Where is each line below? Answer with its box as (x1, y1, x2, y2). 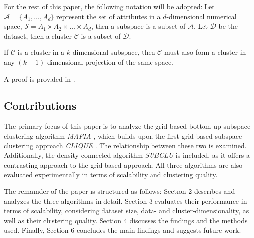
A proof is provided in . (4, 73, 75, 84)
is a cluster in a (17, 47, 65, 57)
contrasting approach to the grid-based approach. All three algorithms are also (4, 159, 243, 170)
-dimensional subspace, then (70, 47, 155, 57)
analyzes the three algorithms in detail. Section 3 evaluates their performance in (4, 195, 247, 206)
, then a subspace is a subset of (91, 21, 186, 31)
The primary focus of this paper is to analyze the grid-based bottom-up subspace (4, 121, 251, 131)
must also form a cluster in (164, 47, 246, 57)
